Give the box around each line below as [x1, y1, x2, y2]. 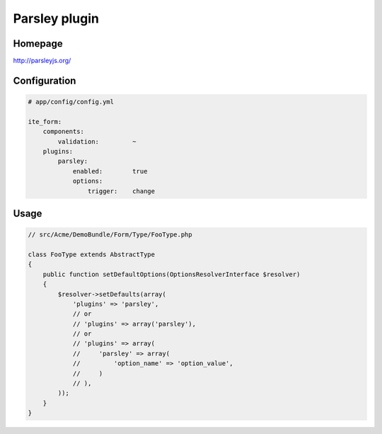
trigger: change [87, 187, 156, 195]
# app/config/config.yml [28, 98, 115, 106]
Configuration [13, 74, 76, 86]
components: [42, 127, 85, 136]
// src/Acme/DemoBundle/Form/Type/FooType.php [28, 231, 192, 239]
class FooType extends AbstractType [28, 250, 156, 258]
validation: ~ [57, 137, 137, 145]
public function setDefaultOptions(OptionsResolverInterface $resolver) [42, 270, 301, 278]
